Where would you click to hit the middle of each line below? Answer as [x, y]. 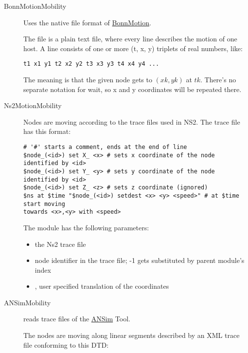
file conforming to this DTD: [66, 344]
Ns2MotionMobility [33, 105]
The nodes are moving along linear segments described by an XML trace [132, 335]
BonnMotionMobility [35, 6]
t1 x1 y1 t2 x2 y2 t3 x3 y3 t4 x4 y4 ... [91, 64]
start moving [44, 204]
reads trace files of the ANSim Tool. [77, 319]
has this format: [47, 131]
